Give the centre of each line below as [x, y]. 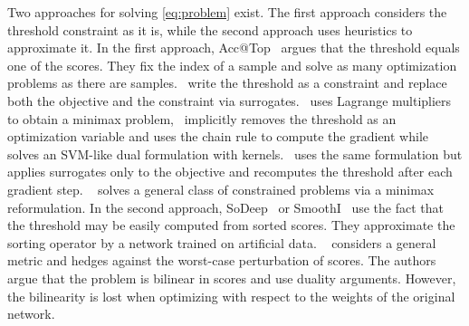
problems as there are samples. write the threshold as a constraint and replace [227, 83]
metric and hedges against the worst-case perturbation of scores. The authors [222, 260]
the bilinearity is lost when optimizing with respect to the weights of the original [231, 296]
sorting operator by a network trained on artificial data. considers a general [222, 242]
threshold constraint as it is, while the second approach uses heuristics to [210, 29]
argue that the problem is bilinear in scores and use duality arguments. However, [232, 278]
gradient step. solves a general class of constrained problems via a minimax [221, 189]
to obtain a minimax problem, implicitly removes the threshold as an [202, 118]
